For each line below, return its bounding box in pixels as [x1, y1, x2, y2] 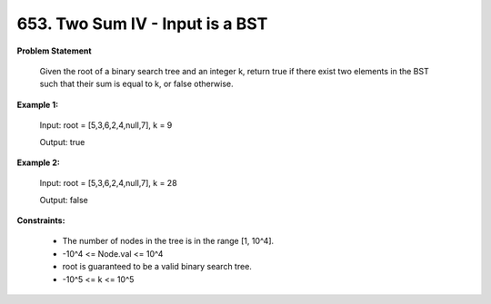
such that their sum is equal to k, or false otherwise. [39, 78, 234, 90]
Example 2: [16, 157, 61, 168]
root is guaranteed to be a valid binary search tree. [62, 261, 252, 272]
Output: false [39, 194, 88, 205]
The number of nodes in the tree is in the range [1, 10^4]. [62, 236, 275, 247]
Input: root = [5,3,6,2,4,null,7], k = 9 [39, 120, 173, 131]
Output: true [39, 136, 85, 147]
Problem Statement [16, 45, 92, 56]
